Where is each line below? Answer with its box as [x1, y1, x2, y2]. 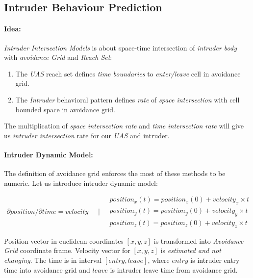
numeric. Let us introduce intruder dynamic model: [4, 177, 158, 188]
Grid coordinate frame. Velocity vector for [4, 245, 130, 255]
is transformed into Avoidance [153, 235, 244, 246]
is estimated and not [160, 245, 221, 255]
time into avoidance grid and [4, 264, 90, 275]
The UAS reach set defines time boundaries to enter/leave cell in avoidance [15, 68, 241, 78]
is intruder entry [190, 254, 240, 265]
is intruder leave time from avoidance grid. [110, 264, 238, 275]
